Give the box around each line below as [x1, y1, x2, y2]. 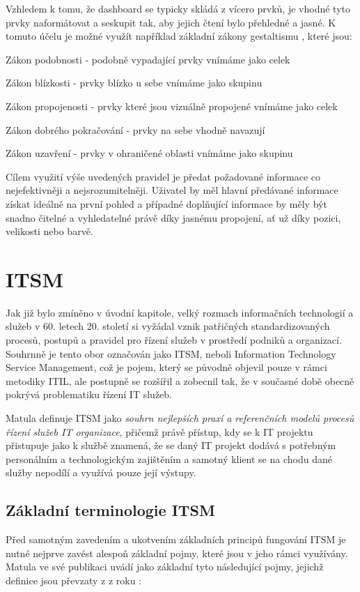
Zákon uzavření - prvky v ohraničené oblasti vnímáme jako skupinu [6, 146, 293, 160]
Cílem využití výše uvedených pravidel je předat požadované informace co [6, 169, 321, 183]
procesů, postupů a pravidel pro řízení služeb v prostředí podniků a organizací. [6, 333, 342, 347]
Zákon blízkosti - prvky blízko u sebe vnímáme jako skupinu [6, 75, 263, 90]
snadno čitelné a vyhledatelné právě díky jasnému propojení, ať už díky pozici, [6, 210, 341, 225]
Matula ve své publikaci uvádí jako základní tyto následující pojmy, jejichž [6, 559, 324, 574]
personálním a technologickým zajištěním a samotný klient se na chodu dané [6, 451, 332, 466]
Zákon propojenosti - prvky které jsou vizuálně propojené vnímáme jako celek [6, 98, 338, 113]
